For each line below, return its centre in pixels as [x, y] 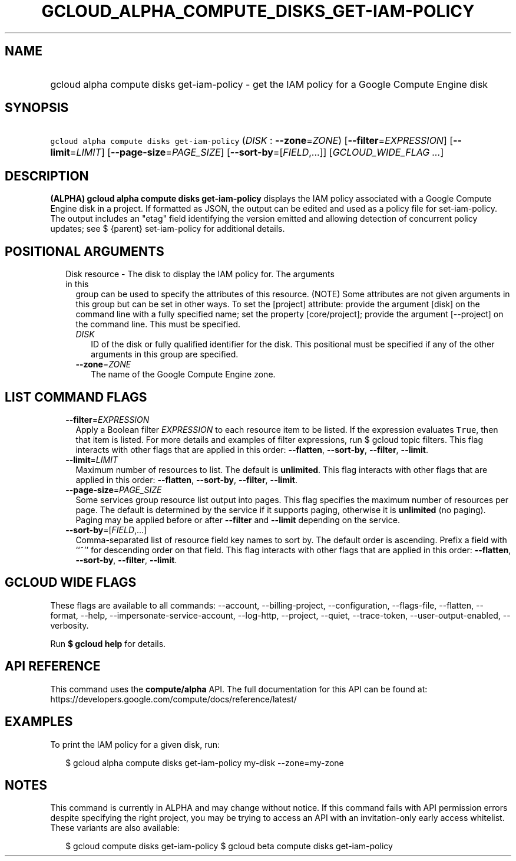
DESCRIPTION [47, 176]
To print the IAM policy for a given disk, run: [135, 744]
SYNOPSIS [37, 108]
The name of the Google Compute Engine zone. [183, 374]
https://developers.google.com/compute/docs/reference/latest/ [173, 699]
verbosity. [70, 625]
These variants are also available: [115, 828]
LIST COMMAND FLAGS [76, 397]
